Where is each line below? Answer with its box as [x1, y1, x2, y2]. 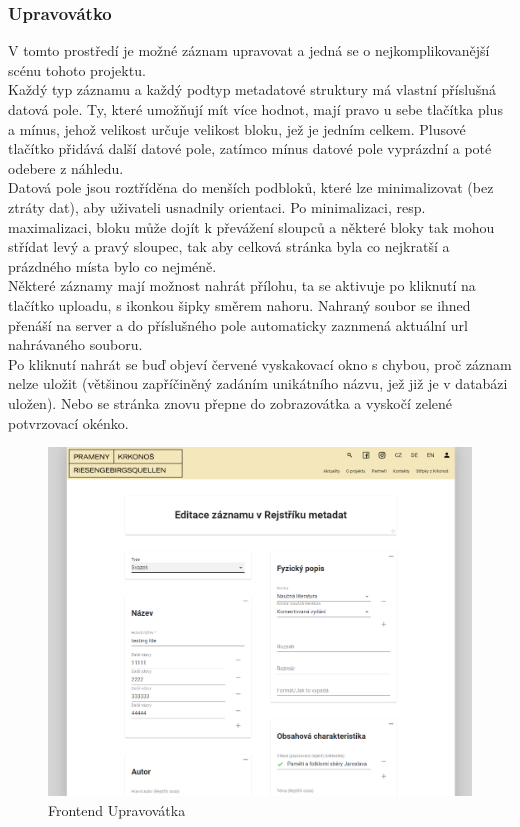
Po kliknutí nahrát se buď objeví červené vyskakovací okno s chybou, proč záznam [8, 353, 512, 374]
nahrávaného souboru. [8, 334, 143, 355]
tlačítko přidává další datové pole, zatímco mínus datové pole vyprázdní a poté [8, 138, 492, 159]
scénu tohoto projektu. [8, 59, 146, 80]
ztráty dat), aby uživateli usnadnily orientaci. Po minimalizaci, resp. [8, 196, 426, 217]
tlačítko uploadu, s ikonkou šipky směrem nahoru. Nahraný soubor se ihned [8, 294, 471, 315]
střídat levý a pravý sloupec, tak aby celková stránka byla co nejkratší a [8, 236, 450, 257]
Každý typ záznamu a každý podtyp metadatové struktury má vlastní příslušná [8, 79, 497, 100]
